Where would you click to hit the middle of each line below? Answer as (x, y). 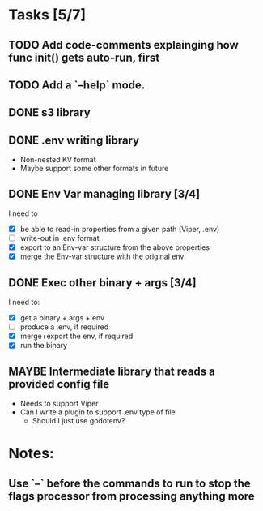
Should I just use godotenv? (78, 421)
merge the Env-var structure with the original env (102, 256)
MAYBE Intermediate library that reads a (112, 371)
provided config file (59, 384)
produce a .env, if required (64, 327)
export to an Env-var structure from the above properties (115, 247)
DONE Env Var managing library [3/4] (104, 193)
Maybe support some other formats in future (94, 169)
